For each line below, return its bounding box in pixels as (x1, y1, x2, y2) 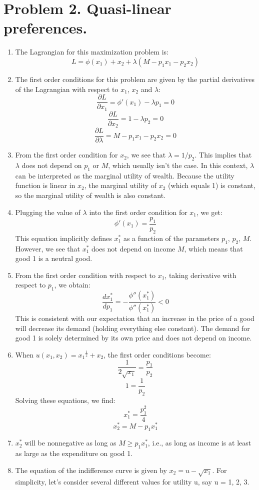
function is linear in (15, 180, 75, 190)
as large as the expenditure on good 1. (15, 448, 133, 458)
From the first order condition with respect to (15, 269, 155, 280)
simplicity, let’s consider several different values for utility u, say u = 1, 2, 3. (15, 476, 249, 486)
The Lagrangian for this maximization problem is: (15, 46, 168, 57)
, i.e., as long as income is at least (147, 437, 251, 448)
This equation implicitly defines (15, 232, 112, 243)
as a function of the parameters (123, 232, 219, 243)
